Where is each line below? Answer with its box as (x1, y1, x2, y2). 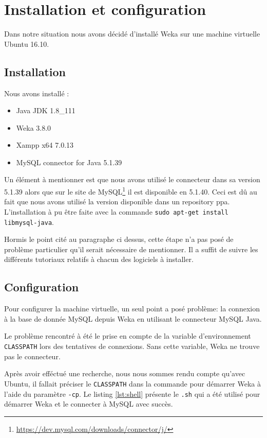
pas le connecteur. (4, 351, 61, 361)
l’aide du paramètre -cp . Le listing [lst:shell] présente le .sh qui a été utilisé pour (4, 388, 260, 399)
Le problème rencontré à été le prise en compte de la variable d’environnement (4, 330, 251, 341)
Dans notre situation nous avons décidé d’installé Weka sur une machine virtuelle (4, 28, 260, 39)
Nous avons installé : (4, 87, 69, 98)
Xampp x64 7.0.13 (16, 139, 74, 150)
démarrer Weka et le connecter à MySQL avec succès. (4, 398, 173, 409)
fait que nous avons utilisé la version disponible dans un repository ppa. (4, 196, 230, 207)
